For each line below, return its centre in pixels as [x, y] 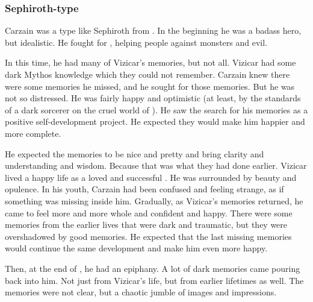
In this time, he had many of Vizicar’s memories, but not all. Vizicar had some [150, 62]
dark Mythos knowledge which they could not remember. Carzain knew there [147, 74]
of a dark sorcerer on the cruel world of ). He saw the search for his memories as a [156, 109]
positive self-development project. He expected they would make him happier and [155, 121]
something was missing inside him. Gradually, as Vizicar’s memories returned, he [154, 200]
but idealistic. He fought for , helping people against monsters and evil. [136, 42]
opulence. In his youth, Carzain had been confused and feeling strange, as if [144, 189]
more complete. [33, 133]
